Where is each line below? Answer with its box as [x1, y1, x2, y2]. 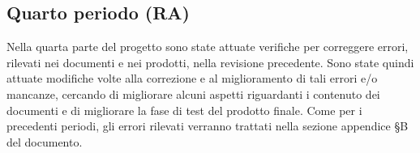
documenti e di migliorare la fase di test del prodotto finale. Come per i [6, 101, 362, 118]
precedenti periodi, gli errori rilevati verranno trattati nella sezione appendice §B [6, 117, 409, 134]
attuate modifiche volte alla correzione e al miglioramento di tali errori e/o [6, 70, 378, 87]
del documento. [6, 133, 83, 150]
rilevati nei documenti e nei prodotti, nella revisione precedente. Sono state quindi [6, 53, 414, 70]
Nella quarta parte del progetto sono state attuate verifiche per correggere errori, [6, 38, 409, 55]
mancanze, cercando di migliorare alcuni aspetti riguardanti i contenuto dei [6, 85, 380, 102]
